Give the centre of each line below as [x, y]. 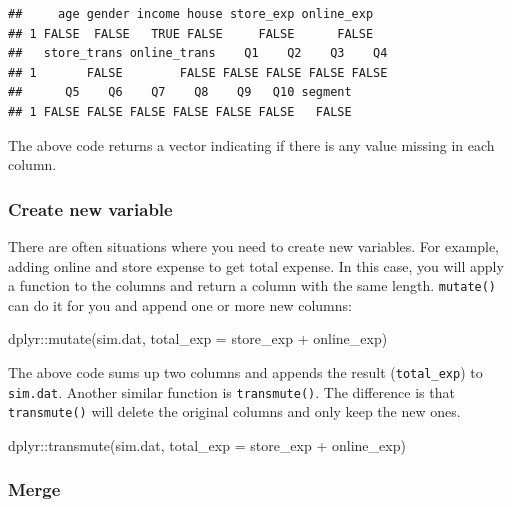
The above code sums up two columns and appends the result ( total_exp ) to [245, 372]
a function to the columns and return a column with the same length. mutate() [252, 285]
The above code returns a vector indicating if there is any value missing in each [251, 144]
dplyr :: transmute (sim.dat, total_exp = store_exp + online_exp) [207, 444]
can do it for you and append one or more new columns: [180, 304]
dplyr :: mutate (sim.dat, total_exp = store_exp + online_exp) [198, 338]
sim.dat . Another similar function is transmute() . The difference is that [231, 391]
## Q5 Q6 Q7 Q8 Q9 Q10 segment [180, 92]
